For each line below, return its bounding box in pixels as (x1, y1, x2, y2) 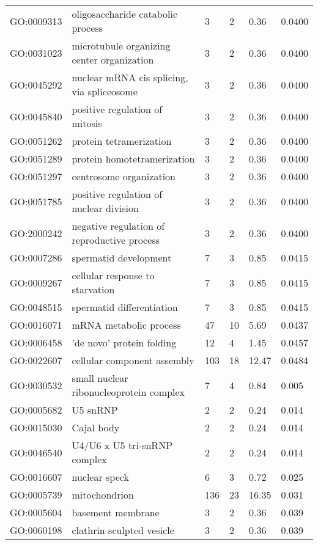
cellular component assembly (72, 353, 194, 367)
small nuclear (72, 371, 128, 385)
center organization (72, 53, 154, 67)
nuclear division (72, 201, 139, 215)
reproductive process (72, 233, 160, 247)
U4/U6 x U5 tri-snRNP (72, 438, 173, 452)
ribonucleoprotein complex (72, 385, 185, 399)
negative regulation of (72, 219, 165, 233)
